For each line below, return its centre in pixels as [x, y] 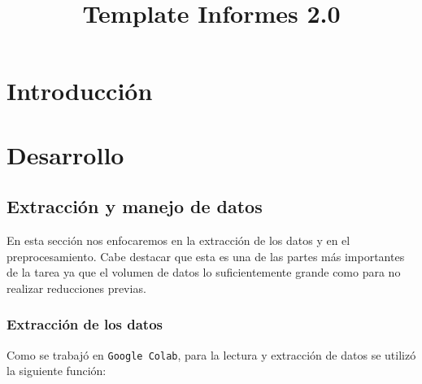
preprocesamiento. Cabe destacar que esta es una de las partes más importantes [206, 256]
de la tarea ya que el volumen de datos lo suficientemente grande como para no [204, 272]
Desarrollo [65, 154]
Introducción [80, 91]
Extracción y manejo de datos [135, 206]
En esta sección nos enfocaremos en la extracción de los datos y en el [178, 240]
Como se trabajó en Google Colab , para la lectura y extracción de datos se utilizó [211, 354]
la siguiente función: [57, 371]
